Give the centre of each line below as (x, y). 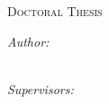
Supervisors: (41, 88)
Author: (28, 41)
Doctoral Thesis (55, 11)
